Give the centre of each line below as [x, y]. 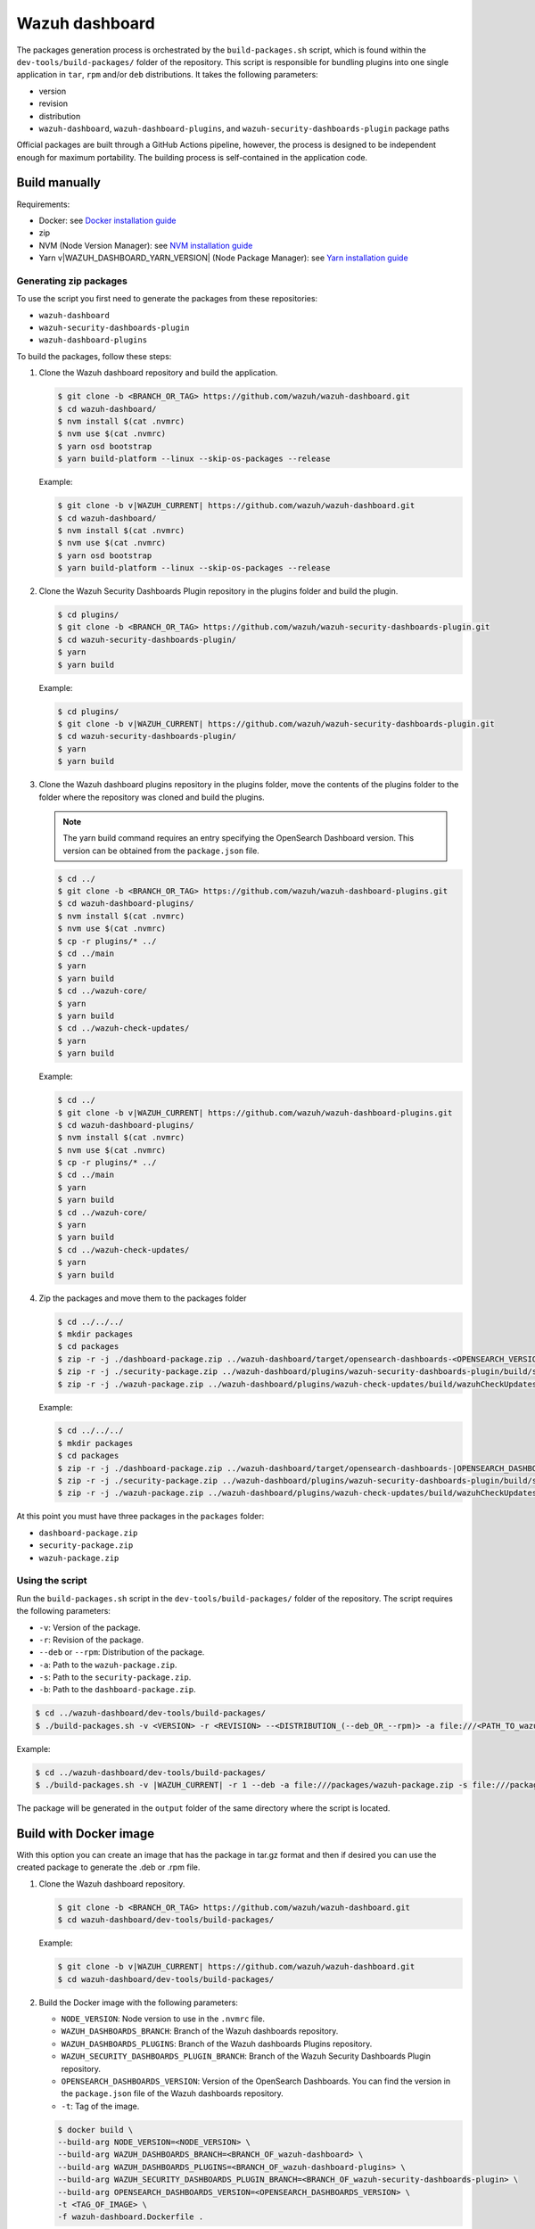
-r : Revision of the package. [91, 1640]
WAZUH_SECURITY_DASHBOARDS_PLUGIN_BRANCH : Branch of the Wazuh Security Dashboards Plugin [246, 2056]
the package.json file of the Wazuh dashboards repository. [173, 2093]
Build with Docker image [86, 1834]
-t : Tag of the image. [100, 2106]
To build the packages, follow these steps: [94, 356]
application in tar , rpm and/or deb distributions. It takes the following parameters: [167, 75]
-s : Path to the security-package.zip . [115, 1677]
